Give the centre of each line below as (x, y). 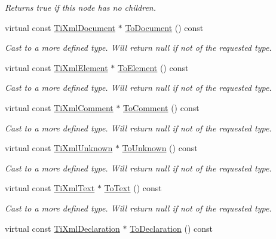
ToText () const (133, 188)
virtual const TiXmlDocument (60, 27)
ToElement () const (153, 67)
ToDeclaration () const (171, 228)
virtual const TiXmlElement (56, 67)
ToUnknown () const (160, 148)
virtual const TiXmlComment (59, 107)
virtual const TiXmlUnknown (59, 148)
